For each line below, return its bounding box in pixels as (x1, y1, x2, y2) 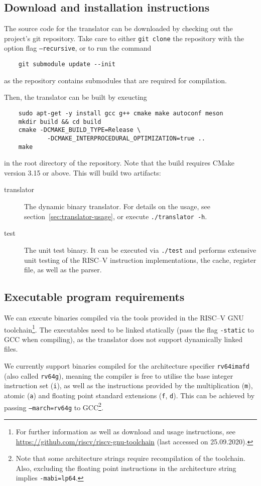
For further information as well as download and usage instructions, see (16, 426, 236, 436)
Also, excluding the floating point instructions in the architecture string (16, 462, 236, 473)
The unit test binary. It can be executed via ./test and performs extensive (24, 244, 256, 255)
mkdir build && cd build (18, 118, 101, 125)
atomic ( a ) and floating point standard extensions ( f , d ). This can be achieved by (4, 390, 255, 400)
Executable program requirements (4, 289, 185, 304)
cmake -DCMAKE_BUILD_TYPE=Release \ (18, 126, 141, 134)
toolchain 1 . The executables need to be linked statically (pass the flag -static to (4, 322, 254, 335)
